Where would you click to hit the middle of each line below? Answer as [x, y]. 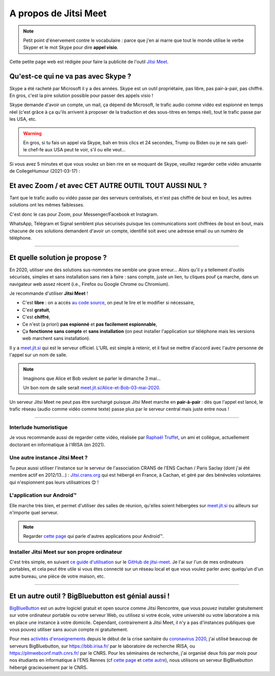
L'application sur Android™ [43, 496]
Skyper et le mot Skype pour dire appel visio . [71, 47]
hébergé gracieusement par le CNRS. [49, 667]
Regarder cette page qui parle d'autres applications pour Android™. [93, 536]
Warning [32, 133]
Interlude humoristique [39, 427]
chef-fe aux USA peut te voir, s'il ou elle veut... [77, 150]
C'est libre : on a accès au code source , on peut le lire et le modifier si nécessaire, [108, 303]
